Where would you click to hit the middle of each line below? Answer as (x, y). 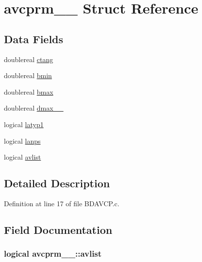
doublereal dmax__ (34, 108)
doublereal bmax (29, 91)
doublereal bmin (28, 75)
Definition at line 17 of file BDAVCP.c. (62, 203)
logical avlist (23, 157)
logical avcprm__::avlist (53, 254)
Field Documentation (58, 229)
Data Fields (34, 39)
